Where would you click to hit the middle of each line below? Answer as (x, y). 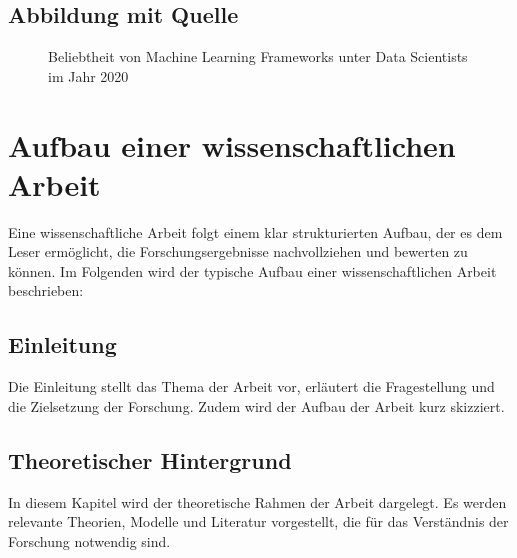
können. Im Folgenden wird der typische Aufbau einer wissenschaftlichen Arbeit (252, 270)
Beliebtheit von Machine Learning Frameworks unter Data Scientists (258, 56)
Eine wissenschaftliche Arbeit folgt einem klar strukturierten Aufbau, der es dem (255, 231)
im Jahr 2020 (88, 75)
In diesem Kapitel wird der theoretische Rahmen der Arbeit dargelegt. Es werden (257, 501)
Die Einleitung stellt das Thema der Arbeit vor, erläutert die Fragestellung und (251, 386)
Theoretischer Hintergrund (150, 459)
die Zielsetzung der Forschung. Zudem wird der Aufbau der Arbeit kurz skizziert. (256, 405)
